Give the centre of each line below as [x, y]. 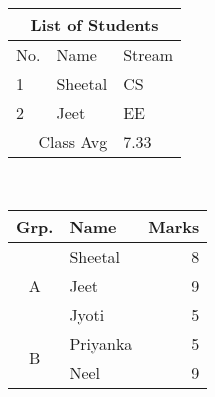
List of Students [94, 24]
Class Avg [73, 141]
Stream [148, 54]
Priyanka [101, 343]
